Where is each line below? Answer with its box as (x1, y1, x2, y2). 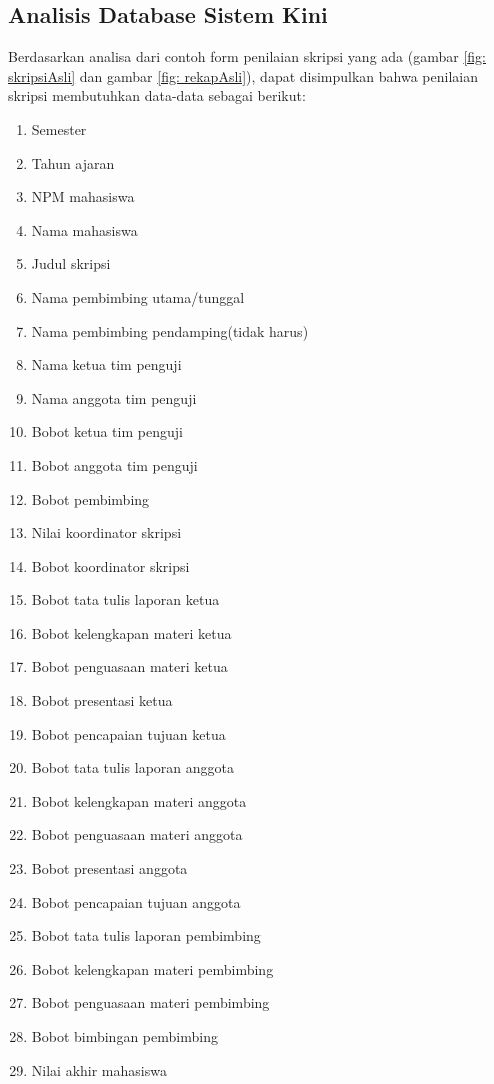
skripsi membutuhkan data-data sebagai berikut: (8, 85, 306, 106)
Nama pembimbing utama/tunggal (31, 286, 245, 307)
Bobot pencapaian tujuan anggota (31, 891, 241, 912)
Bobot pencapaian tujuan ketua (31, 723, 226, 744)
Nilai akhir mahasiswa (31, 1059, 167, 1080)
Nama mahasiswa (31, 219, 138, 240)
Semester (31, 118, 87, 139)
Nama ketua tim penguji (31, 354, 182, 375)
